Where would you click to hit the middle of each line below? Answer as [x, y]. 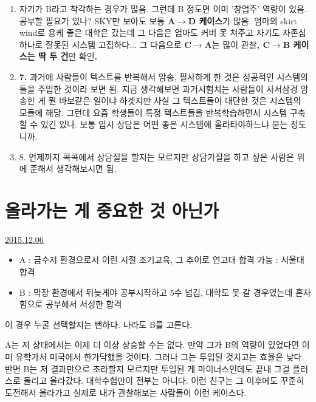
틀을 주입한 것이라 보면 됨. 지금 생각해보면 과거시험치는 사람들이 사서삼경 [158, 88]
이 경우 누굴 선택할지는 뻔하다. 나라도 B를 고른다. [98, 324]
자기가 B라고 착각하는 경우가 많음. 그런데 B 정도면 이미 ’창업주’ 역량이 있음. [163, 9]
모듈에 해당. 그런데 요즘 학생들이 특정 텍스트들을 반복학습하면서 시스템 [153, 112]
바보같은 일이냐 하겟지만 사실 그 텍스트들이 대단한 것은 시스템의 [180, 101]
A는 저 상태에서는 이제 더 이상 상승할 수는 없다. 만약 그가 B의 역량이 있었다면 [152, 345]
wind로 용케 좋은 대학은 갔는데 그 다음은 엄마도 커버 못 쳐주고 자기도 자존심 [163, 32]
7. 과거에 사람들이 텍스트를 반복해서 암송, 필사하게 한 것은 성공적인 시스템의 [163, 76]
